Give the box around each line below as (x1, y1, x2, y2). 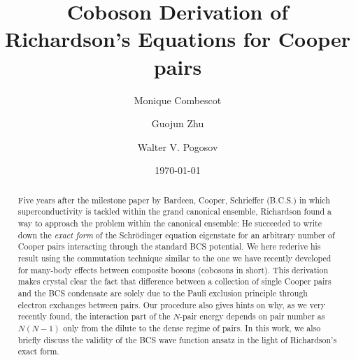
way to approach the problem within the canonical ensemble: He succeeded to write (17, 217, 322, 229)
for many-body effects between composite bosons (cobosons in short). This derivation (17, 264, 328, 275)
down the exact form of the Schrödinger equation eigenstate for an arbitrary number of (17, 229, 335, 240)
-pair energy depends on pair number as (180, 310, 325, 322)
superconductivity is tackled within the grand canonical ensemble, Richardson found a (17, 206, 332, 217)
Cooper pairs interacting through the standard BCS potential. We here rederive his (17, 240, 321, 252)
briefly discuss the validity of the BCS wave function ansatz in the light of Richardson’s (17, 333, 337, 345)
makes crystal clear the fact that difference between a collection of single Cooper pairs (17, 275, 332, 287)
